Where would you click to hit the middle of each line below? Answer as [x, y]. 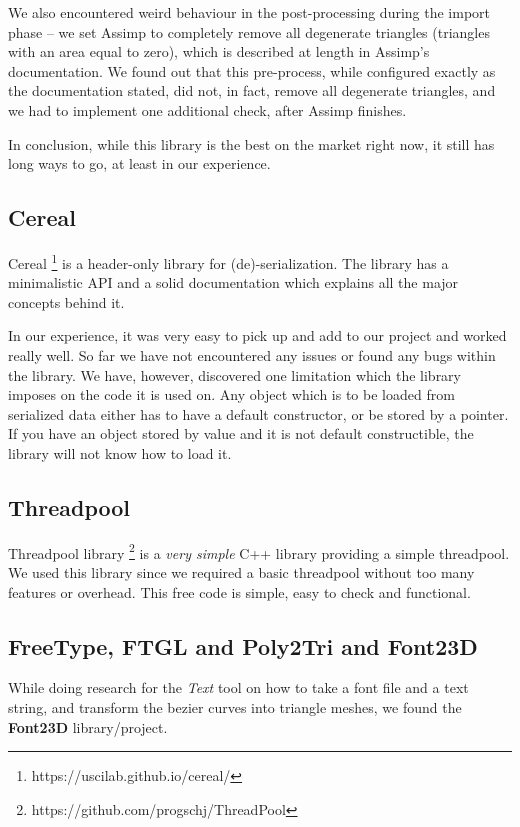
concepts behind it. [66, 301]
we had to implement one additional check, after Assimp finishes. [207, 109]
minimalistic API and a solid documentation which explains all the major [233, 282]
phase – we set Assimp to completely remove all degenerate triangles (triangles [249, 31]
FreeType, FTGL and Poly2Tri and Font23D [243, 645]
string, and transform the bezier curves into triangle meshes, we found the [235, 706]
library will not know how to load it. [120, 452]
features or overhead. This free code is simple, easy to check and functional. [239, 591]
